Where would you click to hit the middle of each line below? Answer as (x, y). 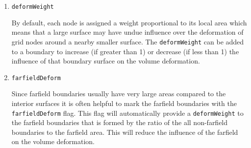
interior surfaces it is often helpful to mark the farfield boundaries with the (124, 103)
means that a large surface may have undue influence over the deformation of (127, 32)
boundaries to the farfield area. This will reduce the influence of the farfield (125, 132)
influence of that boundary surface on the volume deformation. (106, 61)
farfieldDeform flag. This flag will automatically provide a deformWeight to (127, 113)
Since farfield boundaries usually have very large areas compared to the (119, 94)
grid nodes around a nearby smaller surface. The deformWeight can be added (128, 41)
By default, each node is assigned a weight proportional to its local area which (129, 22)
